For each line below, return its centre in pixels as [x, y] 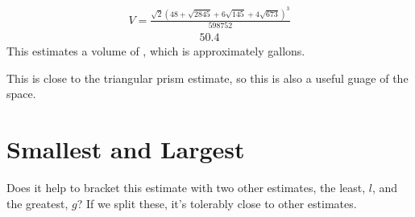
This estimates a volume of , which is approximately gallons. [156, 51]
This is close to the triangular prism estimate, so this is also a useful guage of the [207, 78]
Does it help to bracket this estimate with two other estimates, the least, [186, 188]
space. [21, 94]
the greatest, [37, 203]
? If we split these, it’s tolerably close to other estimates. [217, 203]
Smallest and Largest [126, 149]
